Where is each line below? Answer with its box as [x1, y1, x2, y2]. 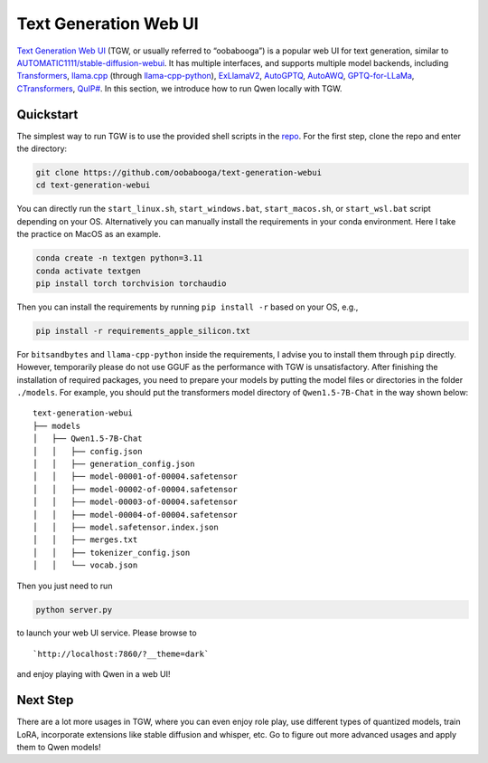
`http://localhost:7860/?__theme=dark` [33, 648, 210, 659]
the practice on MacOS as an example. [16, 229, 162, 240]
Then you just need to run [16, 580, 113, 591]
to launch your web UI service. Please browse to [16, 627, 198, 638]
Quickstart [16, 107, 79, 122]
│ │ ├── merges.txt [33, 535, 138, 545]
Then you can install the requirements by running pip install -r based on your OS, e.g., [16, 301, 359, 312]
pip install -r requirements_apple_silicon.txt [35, 326, 250, 336]
